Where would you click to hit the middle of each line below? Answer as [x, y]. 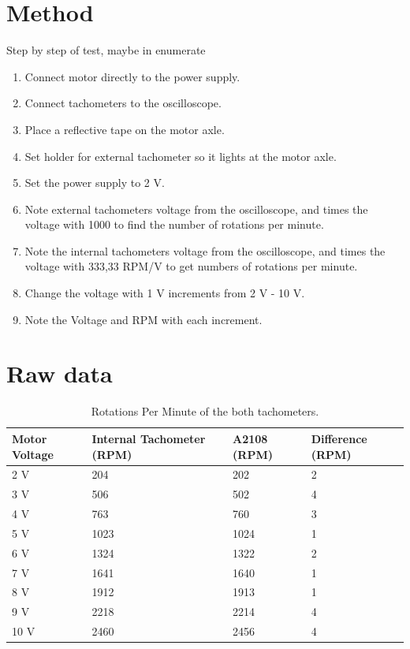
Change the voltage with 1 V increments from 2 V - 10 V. [165, 293]
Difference [339, 438]
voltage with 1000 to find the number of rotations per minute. [174, 224]
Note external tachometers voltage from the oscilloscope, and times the [196, 209]
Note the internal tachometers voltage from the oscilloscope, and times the [205, 250]
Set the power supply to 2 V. [95, 183]
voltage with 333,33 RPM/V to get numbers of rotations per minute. [191, 266]
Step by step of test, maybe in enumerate [106, 50]
